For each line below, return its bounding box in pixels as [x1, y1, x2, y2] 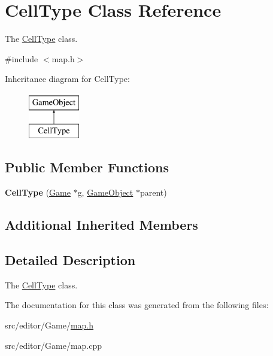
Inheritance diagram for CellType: [5, 72, 130, 85]
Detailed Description [5, 251, 136, 269]
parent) [139, 186, 167, 199]
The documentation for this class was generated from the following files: [5, 299, 269, 311]
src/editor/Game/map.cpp [5, 339, 102, 351]
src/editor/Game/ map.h [5, 319, 94, 331]
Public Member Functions [5, 158, 169, 177]
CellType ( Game [5, 186, 71, 199]
